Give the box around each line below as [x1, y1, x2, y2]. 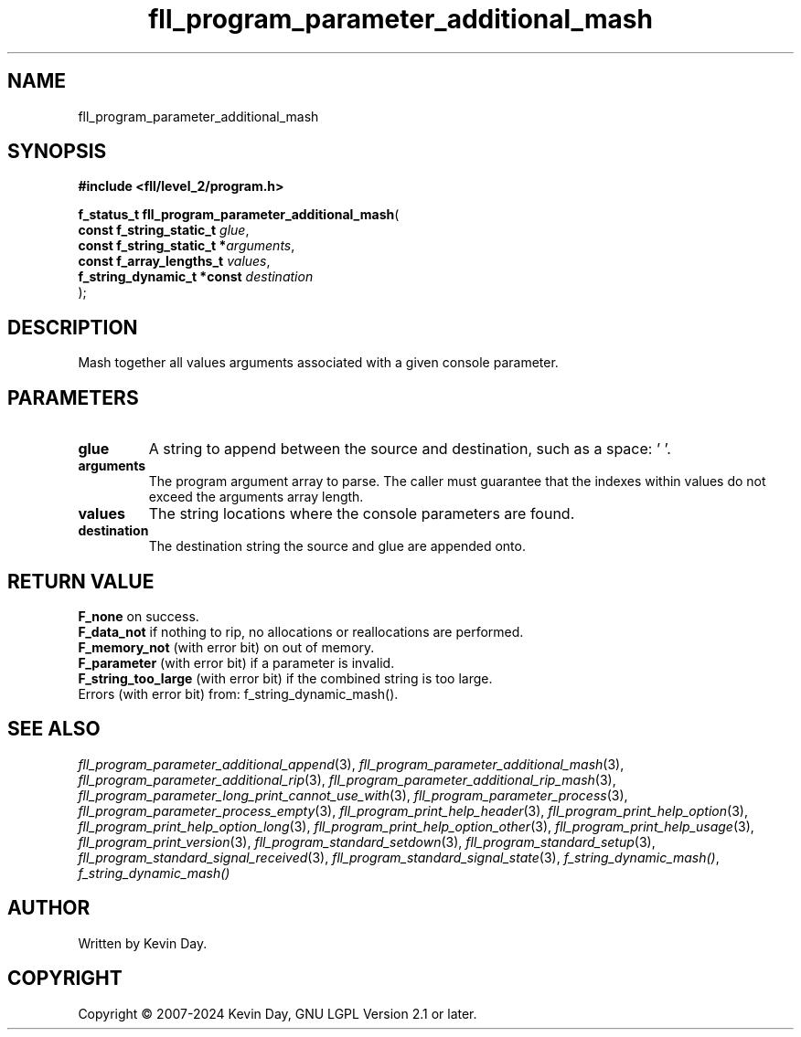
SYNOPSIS [7, 140, 107, 164]
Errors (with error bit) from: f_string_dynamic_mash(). [78, 685, 399, 702]
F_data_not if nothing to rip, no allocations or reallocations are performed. [78, 623, 524, 640]
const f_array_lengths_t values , [78, 253, 271, 270]
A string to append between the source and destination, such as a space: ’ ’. [148, 439, 671, 459]
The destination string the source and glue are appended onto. [148, 538, 526, 555]
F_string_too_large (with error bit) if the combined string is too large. [78, 670, 493, 686]
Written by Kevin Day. [78, 935, 208, 951]
